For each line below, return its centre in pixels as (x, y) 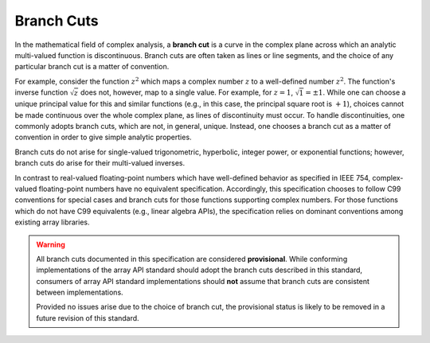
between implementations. (80, 292)
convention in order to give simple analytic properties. (103, 137)
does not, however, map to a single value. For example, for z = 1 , (187, 92)
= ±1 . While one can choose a (356, 92)
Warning (51, 244)
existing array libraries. (52, 222)
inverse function (41, 92)
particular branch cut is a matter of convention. (92, 67)
